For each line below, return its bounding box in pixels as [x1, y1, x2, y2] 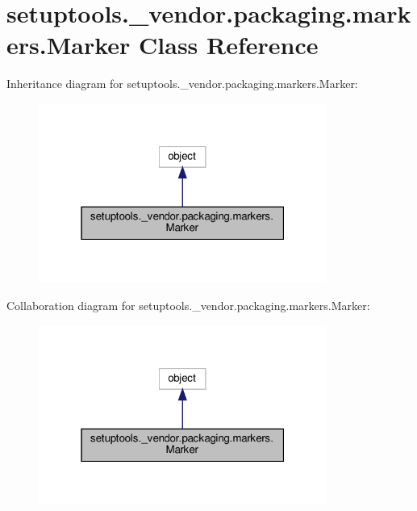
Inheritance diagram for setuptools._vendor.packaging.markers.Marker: [6, 75, 358, 92]
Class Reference [139, 28, 319, 61]
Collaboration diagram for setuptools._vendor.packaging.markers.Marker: [6, 296, 370, 313]
